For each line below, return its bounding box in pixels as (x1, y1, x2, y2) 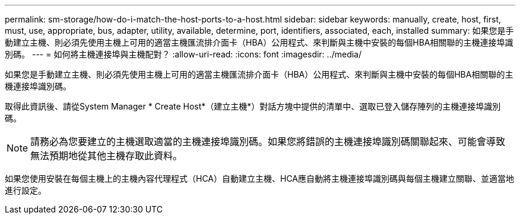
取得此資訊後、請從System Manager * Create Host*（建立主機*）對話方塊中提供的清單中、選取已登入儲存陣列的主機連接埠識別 (5, 101, 501, 111)
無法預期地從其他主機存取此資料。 (30, 150, 183, 162)
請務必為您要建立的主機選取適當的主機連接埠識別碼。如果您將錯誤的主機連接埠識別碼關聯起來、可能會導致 (30, 136, 506, 147)
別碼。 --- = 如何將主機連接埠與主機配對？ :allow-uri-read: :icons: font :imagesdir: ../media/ (5, 49, 362, 59)
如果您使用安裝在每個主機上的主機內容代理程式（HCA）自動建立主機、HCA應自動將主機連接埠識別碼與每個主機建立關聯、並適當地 (5, 173, 515, 183)
